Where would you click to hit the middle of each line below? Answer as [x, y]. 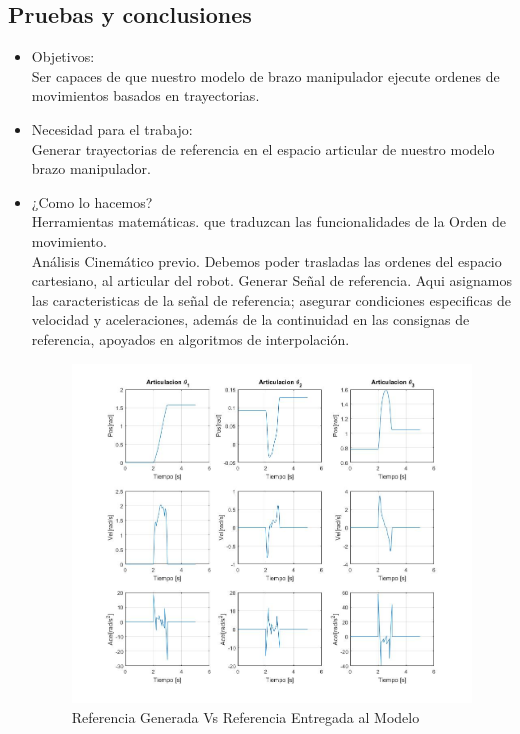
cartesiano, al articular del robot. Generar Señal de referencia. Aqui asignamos [271, 280]
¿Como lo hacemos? [92, 201]
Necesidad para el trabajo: [112, 128]
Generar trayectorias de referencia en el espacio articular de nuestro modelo [263, 148]
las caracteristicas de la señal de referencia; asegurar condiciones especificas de [271, 299]
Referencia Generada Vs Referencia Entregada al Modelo [245, 717]
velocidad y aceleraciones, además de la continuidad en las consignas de [250, 319]
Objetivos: [63, 56]
